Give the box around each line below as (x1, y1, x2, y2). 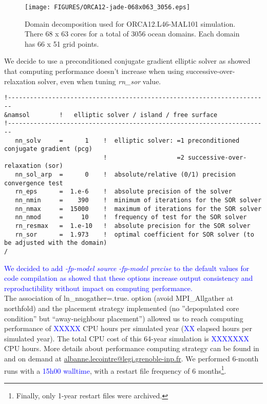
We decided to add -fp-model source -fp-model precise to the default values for (4, 262, 250, 273)
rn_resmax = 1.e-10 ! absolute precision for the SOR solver (15, 222, 251, 230)
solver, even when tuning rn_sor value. (37, 75, 161, 86)
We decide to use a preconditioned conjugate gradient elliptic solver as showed (4, 55, 251, 66)
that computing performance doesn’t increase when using (4, 66, 184, 76)
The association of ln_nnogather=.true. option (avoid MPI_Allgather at (4, 293, 234, 303)
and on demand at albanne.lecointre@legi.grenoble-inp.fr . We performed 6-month (4, 353, 259, 364)
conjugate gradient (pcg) (4, 145, 92, 153)
